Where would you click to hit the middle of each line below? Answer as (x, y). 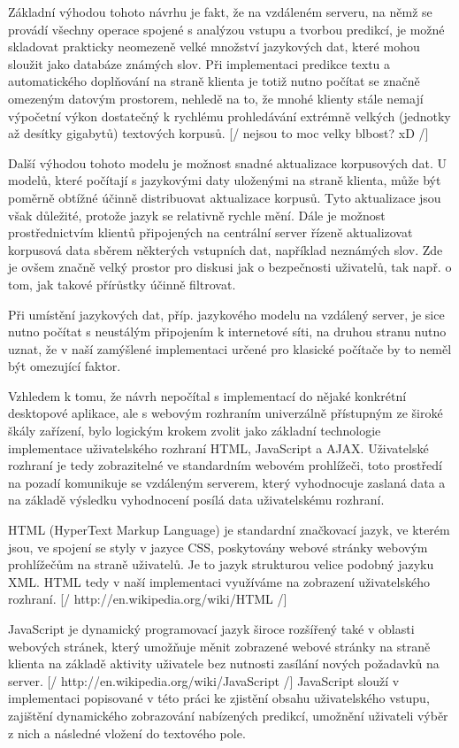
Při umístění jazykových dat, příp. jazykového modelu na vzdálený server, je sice (226, 314)
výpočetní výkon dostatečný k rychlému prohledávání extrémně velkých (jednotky (229, 116)
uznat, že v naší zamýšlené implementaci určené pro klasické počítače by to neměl (230, 348)
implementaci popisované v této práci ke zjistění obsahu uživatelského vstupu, (219, 698)
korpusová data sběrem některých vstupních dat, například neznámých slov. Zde (226, 249)
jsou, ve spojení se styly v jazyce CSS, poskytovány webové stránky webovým (218, 547)
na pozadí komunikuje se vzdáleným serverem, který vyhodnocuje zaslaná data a (227, 482)
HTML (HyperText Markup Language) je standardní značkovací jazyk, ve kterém (229, 530)
